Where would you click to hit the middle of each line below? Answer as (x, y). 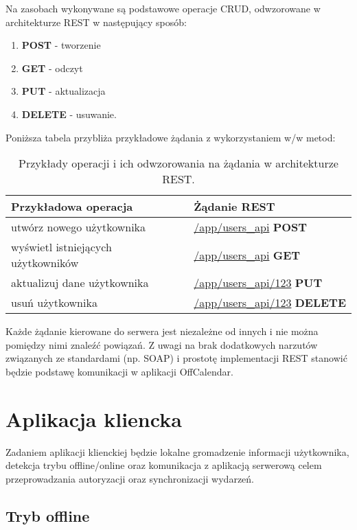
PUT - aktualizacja (64, 91)
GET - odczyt (52, 68)
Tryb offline (48, 515)
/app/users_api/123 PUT (258, 283)
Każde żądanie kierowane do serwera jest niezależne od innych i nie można (162, 331)
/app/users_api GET (247, 255)
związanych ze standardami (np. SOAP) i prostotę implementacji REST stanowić (176, 358)
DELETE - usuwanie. (69, 114)
